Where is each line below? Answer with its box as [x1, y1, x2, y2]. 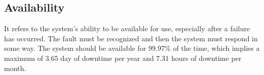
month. [4, 62, 26, 73]
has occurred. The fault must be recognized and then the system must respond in [4, 33, 258, 43]
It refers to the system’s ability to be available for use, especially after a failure [4, 23, 250, 34]
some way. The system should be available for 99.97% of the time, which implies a [4, 43, 260, 53]
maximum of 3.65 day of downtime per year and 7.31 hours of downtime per [4, 52, 242, 63]
